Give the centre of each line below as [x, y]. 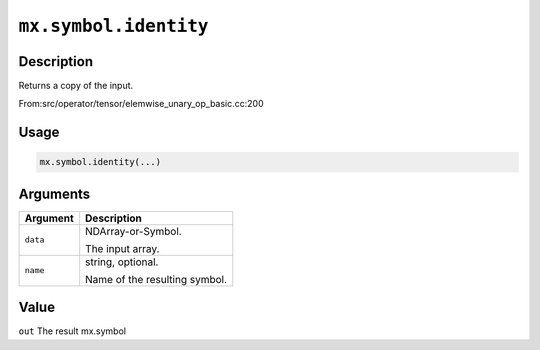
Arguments [54, 193]
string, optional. [122, 262]
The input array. [122, 248]
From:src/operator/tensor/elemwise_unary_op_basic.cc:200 [141, 104]
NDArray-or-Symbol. [133, 231]
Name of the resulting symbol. [156, 279]
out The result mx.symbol [72, 331]
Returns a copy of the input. [76, 86]
